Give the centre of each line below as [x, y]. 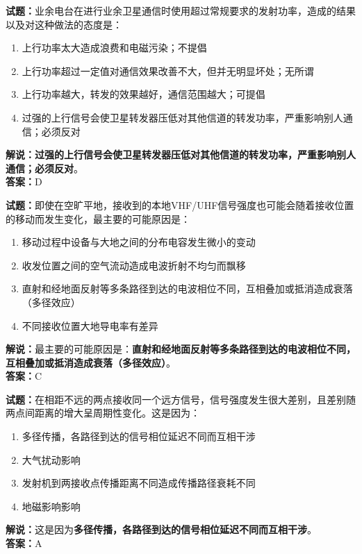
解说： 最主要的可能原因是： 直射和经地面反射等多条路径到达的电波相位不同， [181, 349]
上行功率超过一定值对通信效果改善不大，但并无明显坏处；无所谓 [168, 70]
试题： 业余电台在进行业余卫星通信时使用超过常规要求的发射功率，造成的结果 [181, 10]
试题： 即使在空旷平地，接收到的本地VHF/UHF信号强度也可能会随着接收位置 [180, 204]
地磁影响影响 [51, 506]
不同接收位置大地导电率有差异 [90, 325]
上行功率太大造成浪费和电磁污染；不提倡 [114, 48]
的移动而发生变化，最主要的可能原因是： [98, 218]
